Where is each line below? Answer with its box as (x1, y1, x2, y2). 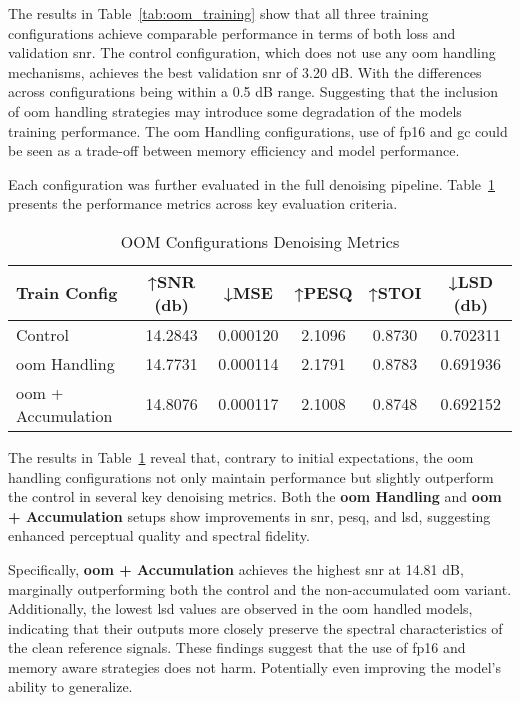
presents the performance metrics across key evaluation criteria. (8, 193, 398, 214)
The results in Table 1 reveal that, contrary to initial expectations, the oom (8, 446, 474, 467)
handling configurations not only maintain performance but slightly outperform (8, 466, 494, 487)
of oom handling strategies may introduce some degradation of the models (8, 100, 462, 121)
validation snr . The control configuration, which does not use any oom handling (8, 42, 496, 63)
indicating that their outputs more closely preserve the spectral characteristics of (8, 617, 503, 638)
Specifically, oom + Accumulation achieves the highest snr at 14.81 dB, (8, 558, 464, 579)
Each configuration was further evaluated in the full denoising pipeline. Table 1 (8, 173, 496, 194)
